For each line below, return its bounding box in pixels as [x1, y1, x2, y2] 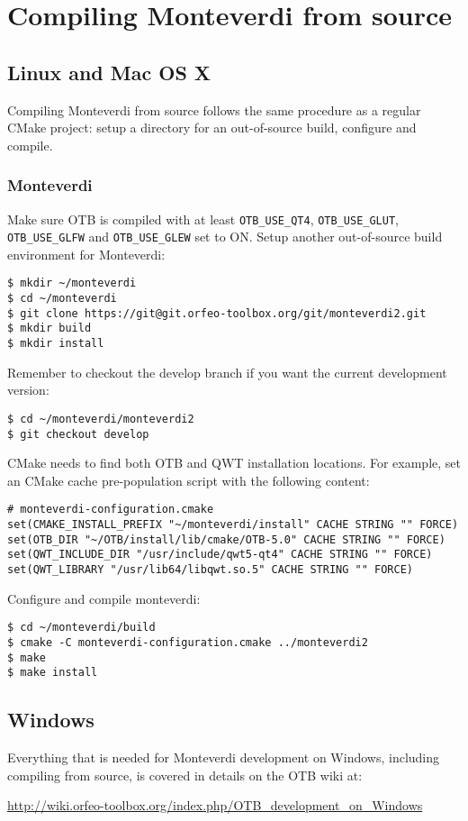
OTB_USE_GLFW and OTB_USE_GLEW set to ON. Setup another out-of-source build [7, 227, 443, 246]
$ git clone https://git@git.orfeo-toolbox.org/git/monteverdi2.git [7, 306, 427, 320]
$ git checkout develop [7, 427, 149, 441]
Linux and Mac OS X [7, 58, 211, 86]
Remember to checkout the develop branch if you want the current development [7, 362, 447, 381]
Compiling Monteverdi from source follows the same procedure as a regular [7, 100, 421, 119]
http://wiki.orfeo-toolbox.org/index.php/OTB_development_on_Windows [7, 796, 423, 815]
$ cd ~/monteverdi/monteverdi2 [7, 412, 194, 425]
